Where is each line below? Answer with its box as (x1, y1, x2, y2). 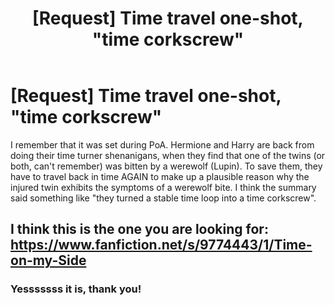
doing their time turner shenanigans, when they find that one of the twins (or (10, 149, 326, 161)
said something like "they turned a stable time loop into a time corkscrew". (10, 192, 317, 204)
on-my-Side (10, 252, 87, 269)
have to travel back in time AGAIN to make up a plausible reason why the (10, 170, 310, 182)
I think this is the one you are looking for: (10, 221, 269, 238)
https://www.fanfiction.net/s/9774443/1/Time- (10, 237, 313, 254)
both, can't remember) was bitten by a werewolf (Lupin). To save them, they (10, 160, 323, 172)
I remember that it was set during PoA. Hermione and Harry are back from (10, 138, 315, 151)
